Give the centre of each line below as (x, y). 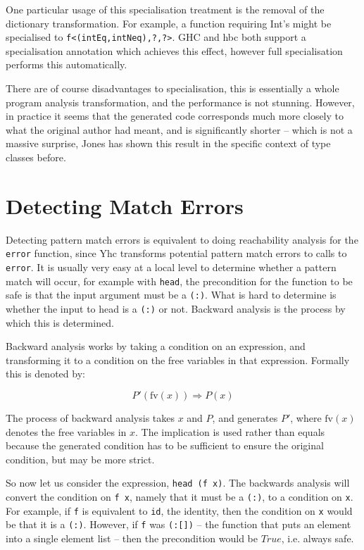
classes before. (36, 157)
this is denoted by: (45, 374)
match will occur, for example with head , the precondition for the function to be (179, 281)
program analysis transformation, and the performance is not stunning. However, (180, 102)
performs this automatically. (67, 64)
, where (306, 417)
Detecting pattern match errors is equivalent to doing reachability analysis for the (182, 239)
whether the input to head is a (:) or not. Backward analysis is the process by (176, 308)
